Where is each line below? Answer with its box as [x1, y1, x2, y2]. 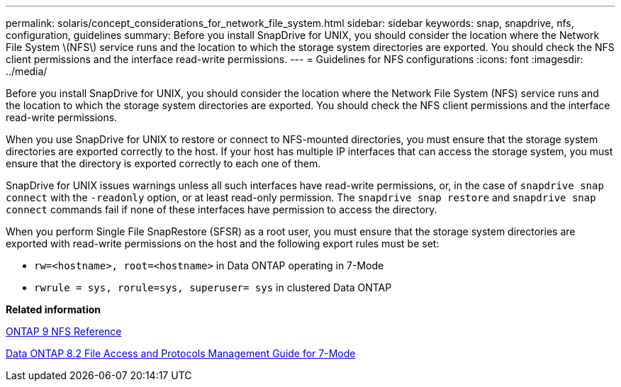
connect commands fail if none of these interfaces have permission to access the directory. [6, 203, 437, 215]
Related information [6, 303, 101, 315]
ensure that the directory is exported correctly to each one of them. [6, 157, 321, 169]
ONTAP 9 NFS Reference [6, 325, 122, 337]
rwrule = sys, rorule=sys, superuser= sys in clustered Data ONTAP [34, 281, 392, 293]
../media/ [6, 65, 47, 77]
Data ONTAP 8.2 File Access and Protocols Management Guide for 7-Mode [6, 347, 356, 359]
